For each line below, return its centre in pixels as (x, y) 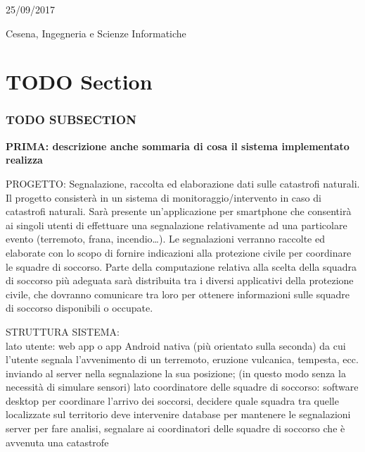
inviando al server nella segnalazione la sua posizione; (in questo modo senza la (176, 373)
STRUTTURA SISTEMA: (63, 331)
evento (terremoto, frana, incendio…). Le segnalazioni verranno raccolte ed (165, 239)
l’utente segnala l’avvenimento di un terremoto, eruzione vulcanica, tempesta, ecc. (182, 359)
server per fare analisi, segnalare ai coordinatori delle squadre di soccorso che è (175, 428)
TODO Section (79, 81)
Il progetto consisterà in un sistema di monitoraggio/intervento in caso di (164, 197)
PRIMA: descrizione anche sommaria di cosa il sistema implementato (178, 146)
